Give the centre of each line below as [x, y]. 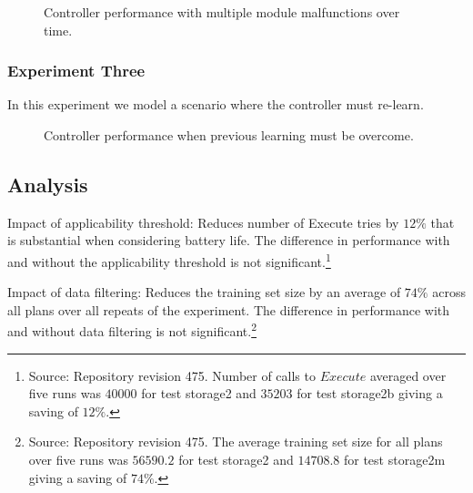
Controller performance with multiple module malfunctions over [222, 12]
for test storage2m [394, 460]
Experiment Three [76, 71]
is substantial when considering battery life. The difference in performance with [229, 240]
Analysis [48, 184]
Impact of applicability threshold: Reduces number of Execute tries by [203, 222]
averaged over [408, 375]
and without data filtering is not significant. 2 [132, 330]
